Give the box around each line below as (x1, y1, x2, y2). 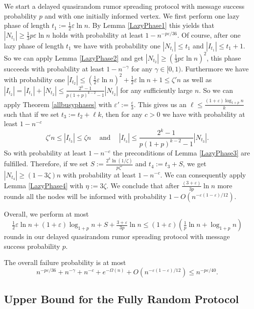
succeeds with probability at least (4, 63, 104, 73)
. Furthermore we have (181, 63, 249, 73)
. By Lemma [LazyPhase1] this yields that (88, 20, 214, 30)
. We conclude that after (106, 180, 180, 190)
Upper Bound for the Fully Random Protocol (4, 291, 239, 307)
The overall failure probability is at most (4, 257, 126, 267)
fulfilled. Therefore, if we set (4, 158, 89, 169)
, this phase (207, 52, 241, 63)
